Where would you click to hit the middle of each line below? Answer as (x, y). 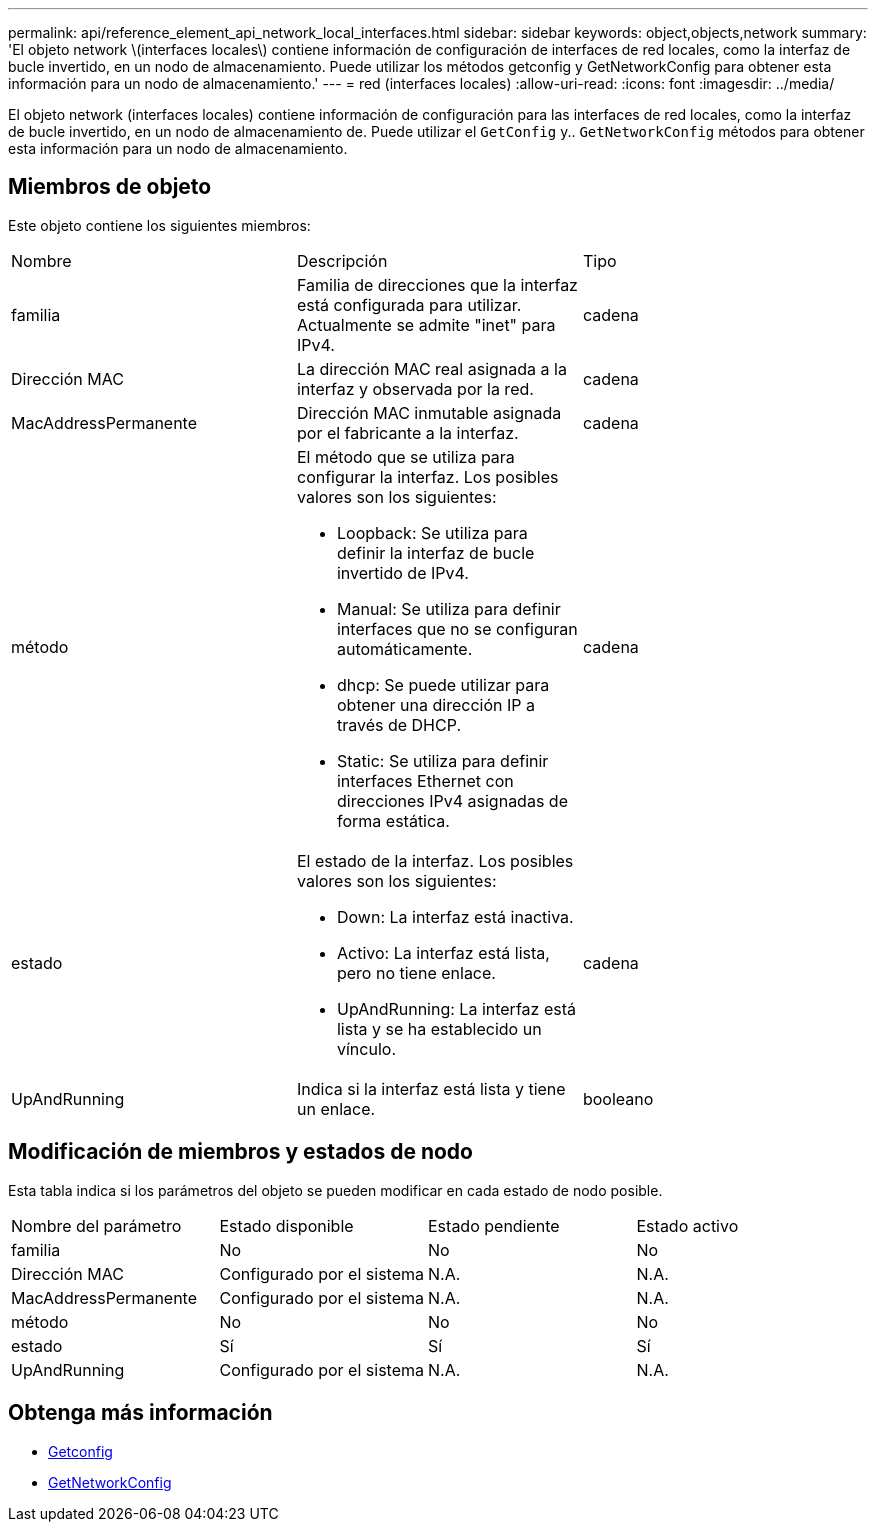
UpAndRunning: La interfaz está (456, 1008)
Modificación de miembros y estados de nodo (240, 1152)
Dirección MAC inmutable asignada (429, 412)
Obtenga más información (140, 1413)
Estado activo (687, 1225)
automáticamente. (404, 648)
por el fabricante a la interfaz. (407, 432)
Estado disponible (286, 1225)
